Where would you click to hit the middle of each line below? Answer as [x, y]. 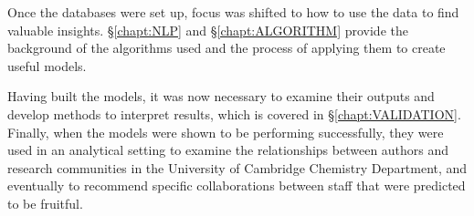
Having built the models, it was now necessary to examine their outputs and [221, 96]
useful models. [47, 65]
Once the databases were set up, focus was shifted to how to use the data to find [233, 12]
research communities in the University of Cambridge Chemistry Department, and [237, 167]
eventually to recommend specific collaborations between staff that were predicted [237, 185]
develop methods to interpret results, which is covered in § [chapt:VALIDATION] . [234, 113]
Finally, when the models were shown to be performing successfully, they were [226, 132]
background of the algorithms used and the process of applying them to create [226, 48]
